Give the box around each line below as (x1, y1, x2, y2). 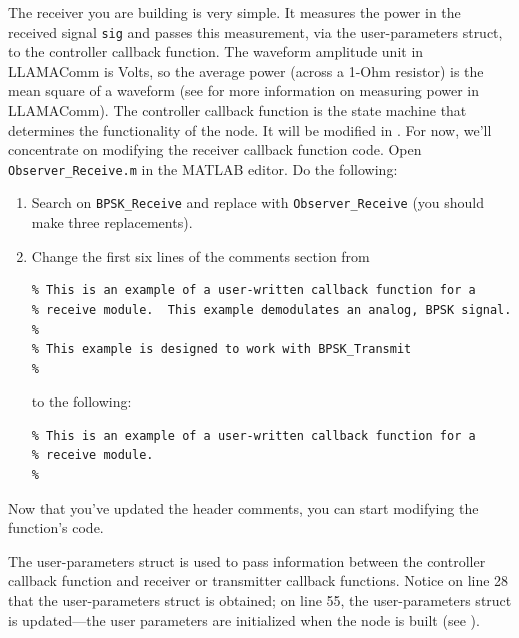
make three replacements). (31, 212, 193, 233)
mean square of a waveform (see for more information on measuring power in (8, 80, 480, 101)
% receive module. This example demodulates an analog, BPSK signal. (31, 302, 512, 317)
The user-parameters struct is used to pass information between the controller (8, 550, 486, 571)
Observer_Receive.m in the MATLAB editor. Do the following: (8, 158, 398, 179)
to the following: (31, 391, 132, 412)
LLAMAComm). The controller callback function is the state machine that (8, 100, 467, 121)
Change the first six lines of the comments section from (31, 245, 370, 266)
